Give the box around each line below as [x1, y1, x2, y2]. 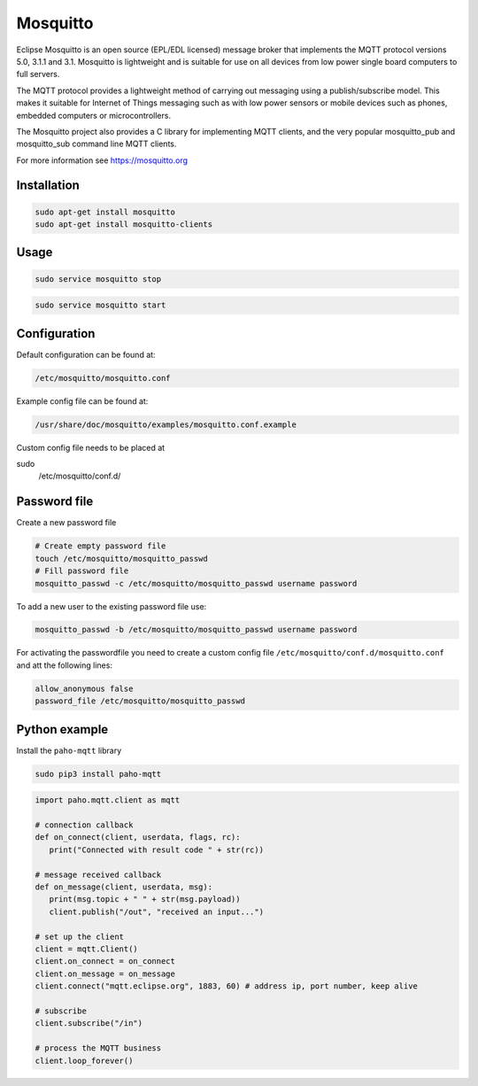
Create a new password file [16, 517, 117, 528]
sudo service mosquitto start [35, 300, 166, 310]
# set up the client [35, 931, 124, 942]
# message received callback [35, 869, 162, 880]
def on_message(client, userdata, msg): [35, 882, 212, 892]
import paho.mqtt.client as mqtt [35, 795, 181, 805]
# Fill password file [35, 566, 129, 576]
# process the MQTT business [35, 1043, 162, 1053]
